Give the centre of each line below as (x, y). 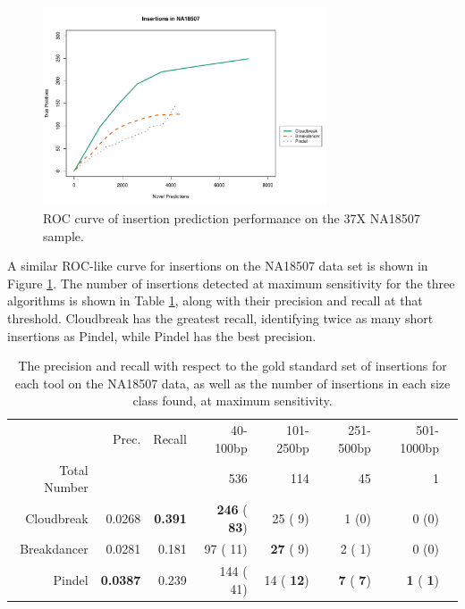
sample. (63, 235)
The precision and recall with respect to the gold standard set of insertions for (232, 366)
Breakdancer (54, 549)
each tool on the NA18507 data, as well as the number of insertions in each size (232, 383)
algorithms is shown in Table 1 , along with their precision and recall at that (215, 300)
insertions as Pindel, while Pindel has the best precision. (162, 335)
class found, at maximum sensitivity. (232, 400)
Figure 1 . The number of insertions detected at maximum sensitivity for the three (231, 283)
